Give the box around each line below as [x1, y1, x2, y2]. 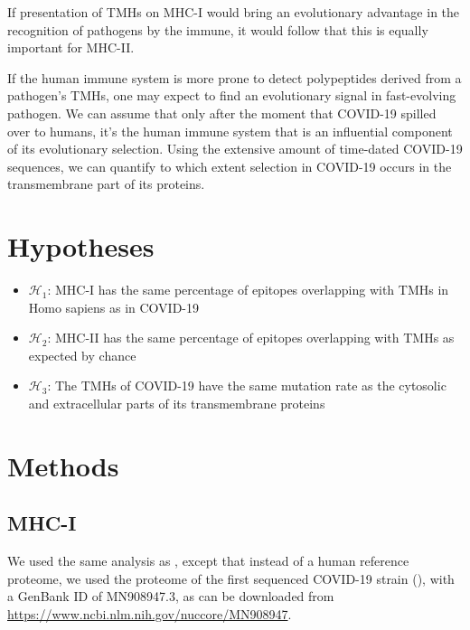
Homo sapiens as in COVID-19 [28, 297, 200, 316]
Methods [7, 447, 119, 484]
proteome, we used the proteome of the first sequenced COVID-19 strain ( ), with [7, 569, 455, 588]
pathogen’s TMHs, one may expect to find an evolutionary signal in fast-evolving [7, 86, 456, 105]
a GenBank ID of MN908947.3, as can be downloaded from [7, 587, 334, 606]
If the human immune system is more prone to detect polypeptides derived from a [7, 68, 462, 87]
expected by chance [28, 345, 136, 364]
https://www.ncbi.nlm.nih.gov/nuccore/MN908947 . [7, 604, 292, 623]
